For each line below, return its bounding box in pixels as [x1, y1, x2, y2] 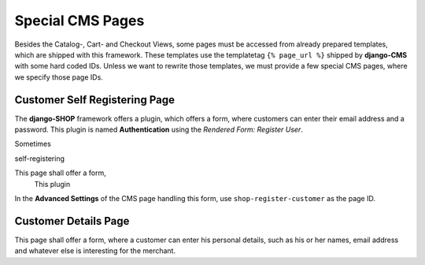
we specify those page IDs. [14, 72, 104, 82]
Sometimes [14, 139, 51, 149]
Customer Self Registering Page [14, 93, 175, 106]
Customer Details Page [14, 214, 130, 228]
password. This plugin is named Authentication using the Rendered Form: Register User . [14, 125, 303, 134]
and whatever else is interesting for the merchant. [14, 246, 176, 256]
